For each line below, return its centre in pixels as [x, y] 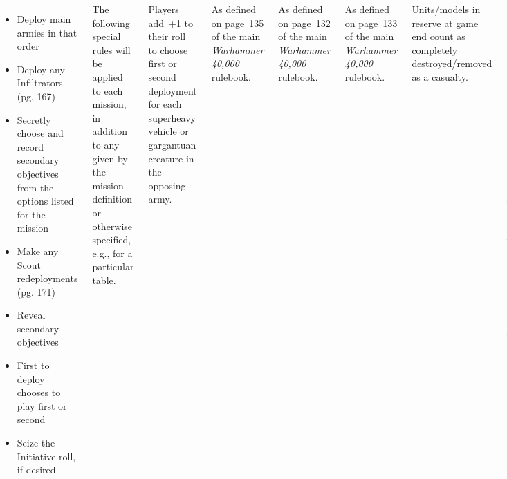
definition [112, 199]
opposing [167, 185]
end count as [439, 36]
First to [33, 365]
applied [108, 76]
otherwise [112, 226]
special [107, 36]
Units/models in [446, 9]
